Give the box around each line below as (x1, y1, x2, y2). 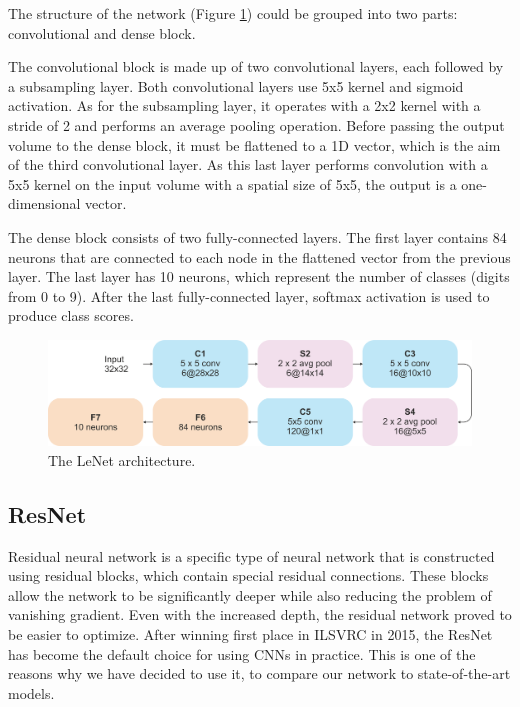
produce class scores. (8, 305, 134, 326)
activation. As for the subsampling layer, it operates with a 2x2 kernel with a (8, 95, 481, 116)
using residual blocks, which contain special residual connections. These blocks (8, 565, 489, 586)
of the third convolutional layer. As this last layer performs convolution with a (8, 154, 488, 175)
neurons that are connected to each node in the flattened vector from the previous (8, 246, 511, 267)
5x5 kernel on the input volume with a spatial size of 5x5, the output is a (8, 173, 457, 194)
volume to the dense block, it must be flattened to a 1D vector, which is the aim (8, 134, 501, 155)
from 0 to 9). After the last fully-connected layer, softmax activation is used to (8, 285, 490, 306)
